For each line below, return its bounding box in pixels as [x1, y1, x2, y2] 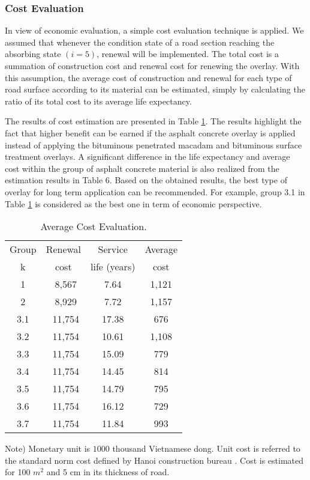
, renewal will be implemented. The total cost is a [97, 47, 279, 60]
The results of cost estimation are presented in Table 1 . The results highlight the [5, 115, 302, 127]
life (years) [91, 260, 136, 274]
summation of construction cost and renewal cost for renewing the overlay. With [5, 59, 300, 71]
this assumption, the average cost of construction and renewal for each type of [5, 71, 292, 84]
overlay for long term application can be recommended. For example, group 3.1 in [5, 185, 305, 198]
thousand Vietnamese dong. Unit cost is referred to [112, 442, 300, 455]
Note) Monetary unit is [5, 442, 91, 455]
